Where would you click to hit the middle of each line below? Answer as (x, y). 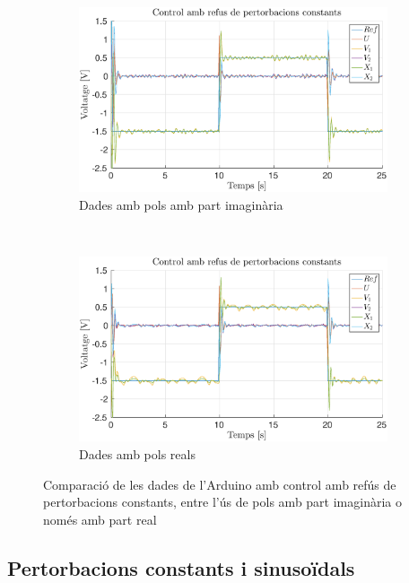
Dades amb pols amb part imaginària (181, 204)
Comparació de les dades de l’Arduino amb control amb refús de (220, 484)
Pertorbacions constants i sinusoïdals (181, 567)
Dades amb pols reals (137, 453)
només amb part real (100, 519)
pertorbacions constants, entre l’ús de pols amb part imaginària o (222, 502)
